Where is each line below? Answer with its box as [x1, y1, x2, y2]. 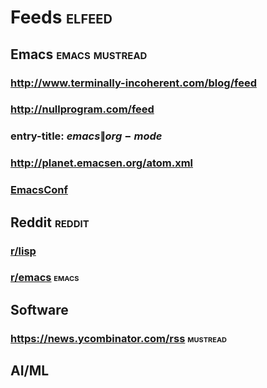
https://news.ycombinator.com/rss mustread [10, 331, 228, 345]
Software [10, 301, 69, 318]
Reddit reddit [10, 214, 90, 231]
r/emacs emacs [10, 271, 80, 285]
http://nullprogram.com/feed [10, 102, 155, 116]
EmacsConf [10, 183, 68, 197]
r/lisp [10, 244, 37, 258]
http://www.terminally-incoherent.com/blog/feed [10, 76, 257, 90]
